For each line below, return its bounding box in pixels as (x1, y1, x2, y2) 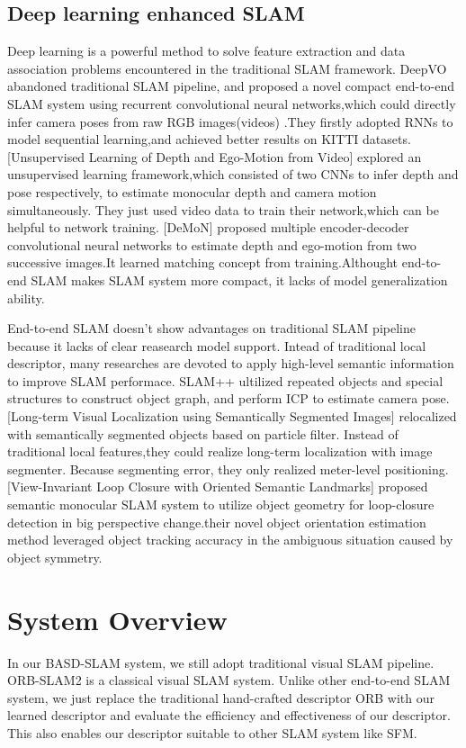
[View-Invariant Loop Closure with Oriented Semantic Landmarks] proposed (7, 477, 428, 496)
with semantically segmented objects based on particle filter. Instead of (7, 424, 399, 443)
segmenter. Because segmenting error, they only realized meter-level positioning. (7, 459, 449, 478)
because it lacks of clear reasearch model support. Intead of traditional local (7, 336, 426, 355)
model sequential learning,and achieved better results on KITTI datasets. (7, 130, 411, 149)
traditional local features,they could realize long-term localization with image (7, 442, 433, 461)
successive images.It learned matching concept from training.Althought (7, 253, 399, 272)
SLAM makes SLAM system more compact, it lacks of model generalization (31, 270, 448, 289)
